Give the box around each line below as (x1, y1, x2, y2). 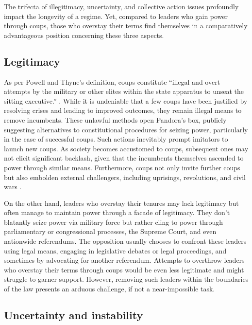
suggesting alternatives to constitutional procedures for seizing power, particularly (4, 124, 248, 134)
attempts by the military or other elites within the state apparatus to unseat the (4, 86, 244, 96)
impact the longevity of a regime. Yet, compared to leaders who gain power (4, 11, 228, 21)
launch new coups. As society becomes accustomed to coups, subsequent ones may (4, 143, 249, 153)
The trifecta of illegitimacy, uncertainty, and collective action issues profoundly (4, 1, 239, 11)
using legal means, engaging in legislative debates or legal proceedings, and (4, 245, 227, 255)
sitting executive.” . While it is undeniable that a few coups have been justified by (4, 95, 248, 106)
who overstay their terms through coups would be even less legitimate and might (4, 264, 244, 274)
